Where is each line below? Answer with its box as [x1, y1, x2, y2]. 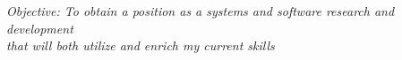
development [6, 19, 73, 37]
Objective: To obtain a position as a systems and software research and [6, 2, 395, 19]
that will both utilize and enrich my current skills [6, 36, 275, 55]
